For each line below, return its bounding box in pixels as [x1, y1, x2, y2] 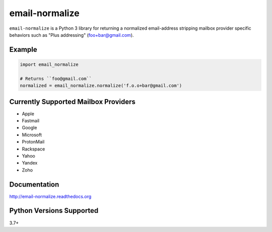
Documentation [9, 180, 59, 189]
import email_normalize [20, 61, 79, 67]
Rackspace [22, 146, 45, 152]
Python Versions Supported [9, 206, 99, 215]
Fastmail [22, 118, 40, 123]
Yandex [22, 160, 38, 166]
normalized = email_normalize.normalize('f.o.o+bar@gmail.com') [20, 83, 182, 89]
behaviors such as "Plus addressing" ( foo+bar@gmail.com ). [9, 32, 134, 38]
